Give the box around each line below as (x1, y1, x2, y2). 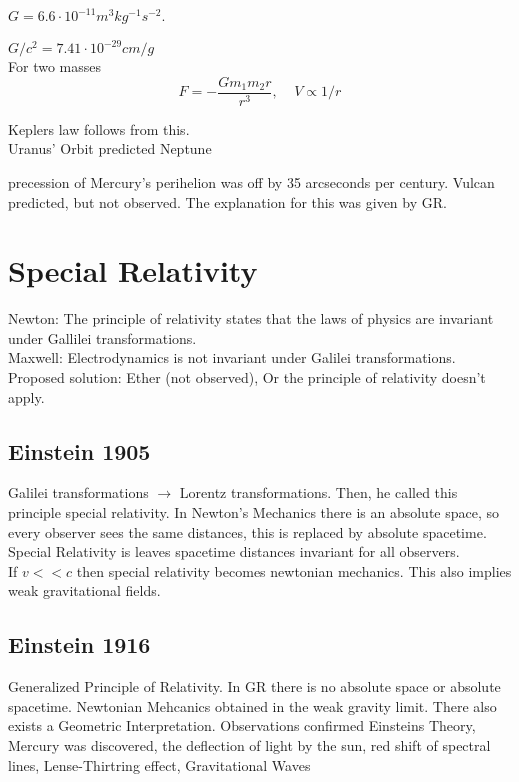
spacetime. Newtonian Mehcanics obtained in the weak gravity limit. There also (8, 695, 497, 716)
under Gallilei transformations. (8, 327, 197, 348)
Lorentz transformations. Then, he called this (179, 482, 458, 503)
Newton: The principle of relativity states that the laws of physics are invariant (8, 308, 494, 329)
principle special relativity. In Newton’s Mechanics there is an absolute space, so (8, 502, 500, 523)
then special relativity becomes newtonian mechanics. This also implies (76, 560, 512, 581)
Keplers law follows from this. (8, 118, 190, 139)
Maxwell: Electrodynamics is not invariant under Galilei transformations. (8, 347, 456, 368)
